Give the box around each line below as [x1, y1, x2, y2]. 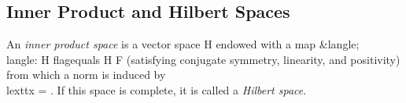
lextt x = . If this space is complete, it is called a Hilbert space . [6, 81, 307, 98]
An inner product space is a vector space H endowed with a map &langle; [6, 36, 360, 52]
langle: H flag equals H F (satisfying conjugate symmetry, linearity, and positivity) [6, 51, 400, 67]
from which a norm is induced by [6, 66, 166, 83]
